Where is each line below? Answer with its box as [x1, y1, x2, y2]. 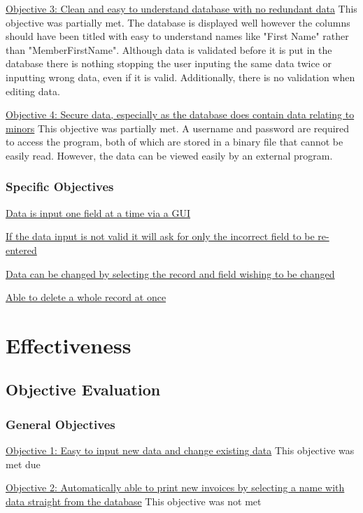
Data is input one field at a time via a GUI [6, 205, 191, 220]
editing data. [6, 83, 60, 98]
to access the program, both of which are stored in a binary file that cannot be [6, 134, 343, 149]
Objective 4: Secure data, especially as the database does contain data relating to [6, 107, 355, 122]
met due [6, 456, 41, 471]
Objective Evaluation [6, 379, 161, 400]
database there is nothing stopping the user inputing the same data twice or [6, 56, 332, 71]
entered [6, 242, 37, 257]
